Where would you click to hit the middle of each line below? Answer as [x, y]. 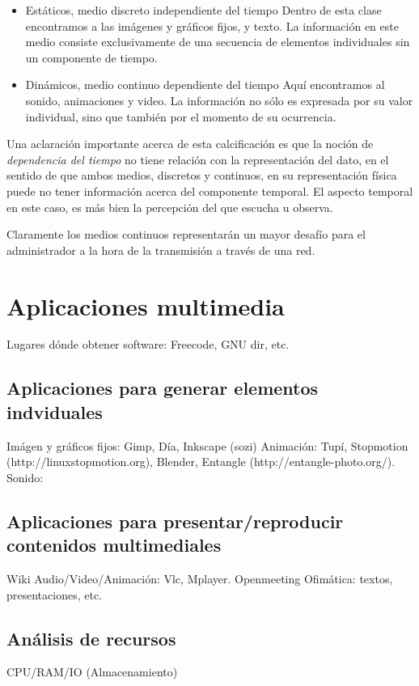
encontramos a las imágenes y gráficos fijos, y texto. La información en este [212, 25]
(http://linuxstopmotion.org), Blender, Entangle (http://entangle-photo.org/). [201, 462]
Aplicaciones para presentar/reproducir [175, 521]
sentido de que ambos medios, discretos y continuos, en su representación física [202, 175]
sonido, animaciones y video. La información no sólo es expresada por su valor [219, 100]
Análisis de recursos [91, 638]
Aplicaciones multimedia [146, 305]
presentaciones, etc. [55, 594]
